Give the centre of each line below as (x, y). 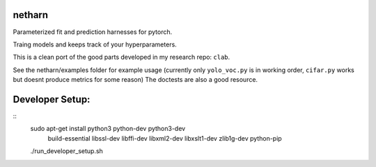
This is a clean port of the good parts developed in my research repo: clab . (122, 57)
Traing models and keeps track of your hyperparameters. (95, 44)
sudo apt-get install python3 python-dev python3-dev (108, 129)
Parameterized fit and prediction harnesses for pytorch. (93, 32)
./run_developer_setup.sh (67, 151)
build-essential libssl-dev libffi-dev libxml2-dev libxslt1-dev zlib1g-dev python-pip (165, 138)
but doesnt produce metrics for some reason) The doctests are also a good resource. (135, 80)
